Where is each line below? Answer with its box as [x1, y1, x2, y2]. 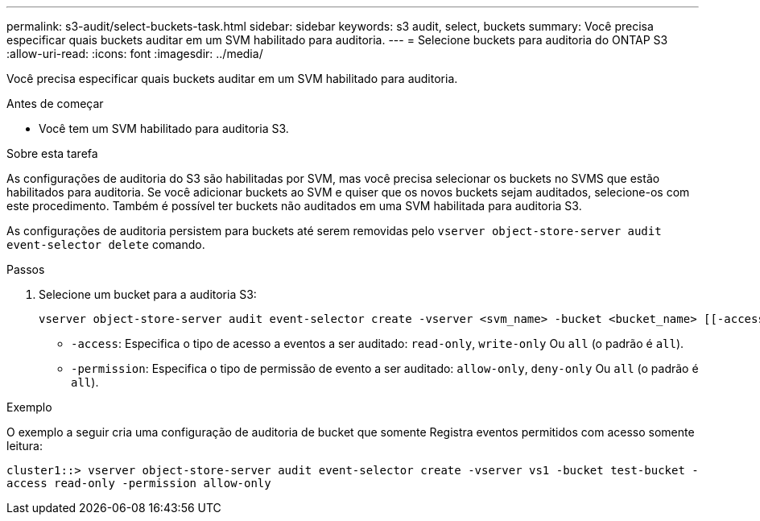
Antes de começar [6, 97, 104, 110]
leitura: [6, 439, 43, 453]
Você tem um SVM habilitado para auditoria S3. [39, 122, 289, 135]
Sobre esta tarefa [6, 147, 98, 160]
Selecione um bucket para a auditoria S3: [39, 287, 257, 301]
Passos [6, 263, 45, 276]
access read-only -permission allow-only [6, 477, 271, 490]
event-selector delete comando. [6, 238, 205, 251]
